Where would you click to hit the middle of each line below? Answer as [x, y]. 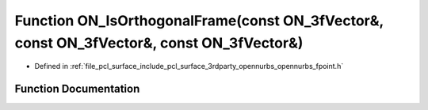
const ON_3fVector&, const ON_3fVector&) [159, 43]
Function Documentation [77, 89]
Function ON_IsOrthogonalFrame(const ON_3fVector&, [199, 21]
